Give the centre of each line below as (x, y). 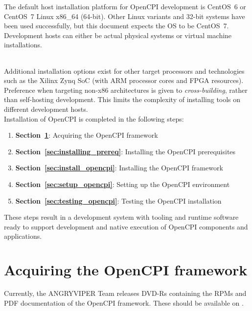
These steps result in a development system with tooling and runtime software (121, 217)
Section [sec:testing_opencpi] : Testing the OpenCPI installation (118, 200)
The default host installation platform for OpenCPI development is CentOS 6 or (125, 6)
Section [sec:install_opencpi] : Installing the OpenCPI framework (119, 168)
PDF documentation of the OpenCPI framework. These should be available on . (124, 302)
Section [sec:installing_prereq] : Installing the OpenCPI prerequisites (126, 151)
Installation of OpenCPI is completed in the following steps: (94, 118)
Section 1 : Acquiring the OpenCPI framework (87, 135)
